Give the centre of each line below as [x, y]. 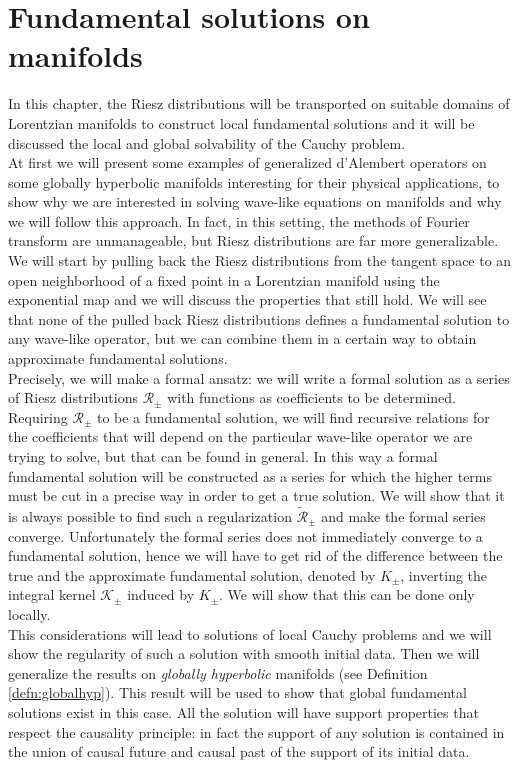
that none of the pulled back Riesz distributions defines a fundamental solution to [259, 318]
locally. [29, 613]
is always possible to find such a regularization [150, 516]
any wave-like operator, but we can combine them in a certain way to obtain [242, 338]
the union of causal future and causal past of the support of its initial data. [239, 751]
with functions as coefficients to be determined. [311, 397]
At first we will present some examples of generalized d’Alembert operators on [247, 162]
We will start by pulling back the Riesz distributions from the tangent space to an [260, 260]
